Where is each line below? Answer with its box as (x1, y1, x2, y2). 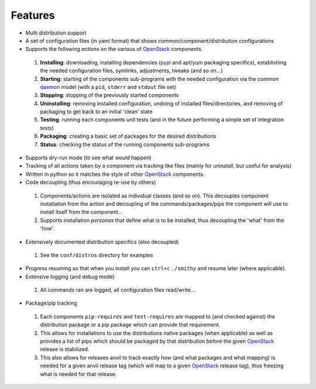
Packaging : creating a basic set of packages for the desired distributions (40, 132, 217, 140)
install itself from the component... (40, 209, 123, 216)
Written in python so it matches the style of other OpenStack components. (25, 170, 205, 178)
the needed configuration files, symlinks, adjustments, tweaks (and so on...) (40, 67, 223, 74)
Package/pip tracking (25, 299, 77, 307)
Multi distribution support (25, 29, 87, 36)
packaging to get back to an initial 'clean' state (40, 108, 153, 115)
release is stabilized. (40, 346, 90, 353)
